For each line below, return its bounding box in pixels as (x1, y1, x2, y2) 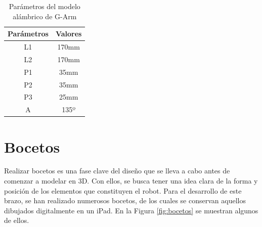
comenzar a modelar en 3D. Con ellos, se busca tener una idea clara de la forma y (4, 175, 258, 186)
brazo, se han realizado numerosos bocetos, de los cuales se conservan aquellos (4, 195, 246, 206)
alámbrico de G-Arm (13, 11, 77, 21)
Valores (55, 28, 82, 39)
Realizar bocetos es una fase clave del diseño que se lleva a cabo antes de (4, 165, 230, 176)
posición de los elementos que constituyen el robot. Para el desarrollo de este (4, 185, 242, 196)
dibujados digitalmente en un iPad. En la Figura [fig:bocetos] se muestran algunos (4, 205, 258, 215)
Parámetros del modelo (9, 1, 80, 11)
